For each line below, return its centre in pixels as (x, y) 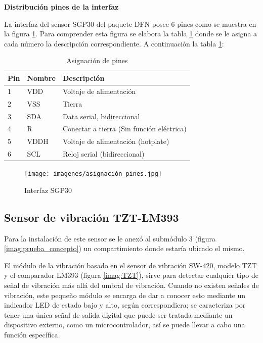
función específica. (32, 334)
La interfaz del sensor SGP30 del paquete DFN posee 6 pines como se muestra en (130, 23)
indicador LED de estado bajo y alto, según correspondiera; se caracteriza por (125, 305)
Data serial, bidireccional (101, 116)
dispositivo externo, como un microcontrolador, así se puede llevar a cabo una (125, 325)
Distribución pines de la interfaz (61, 7)
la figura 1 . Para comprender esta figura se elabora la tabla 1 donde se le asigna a (131, 34)
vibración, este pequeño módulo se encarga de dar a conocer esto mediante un (125, 295)
